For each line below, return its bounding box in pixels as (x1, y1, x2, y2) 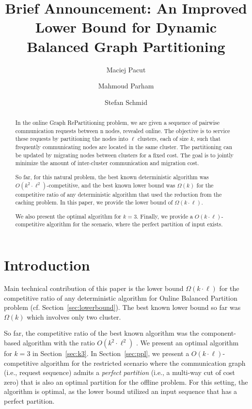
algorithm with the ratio (22, 338, 95, 348)
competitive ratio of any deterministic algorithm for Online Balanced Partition (4, 292, 237, 303)
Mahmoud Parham (98, 81, 154, 91)
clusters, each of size (137, 135, 189, 143)
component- (201, 328, 236, 338)
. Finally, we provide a (137, 212, 193, 220)
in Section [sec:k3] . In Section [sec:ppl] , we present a (32, 348, 189, 358)
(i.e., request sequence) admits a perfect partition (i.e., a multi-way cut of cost (4, 367, 235, 377)
